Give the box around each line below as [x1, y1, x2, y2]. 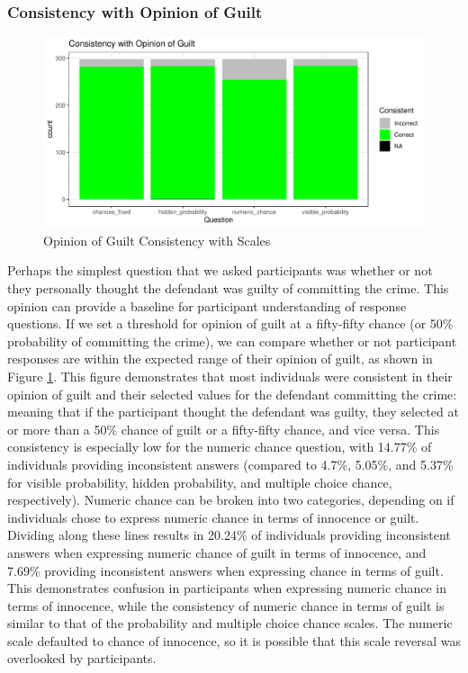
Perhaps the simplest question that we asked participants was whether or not [7, 261, 433, 280]
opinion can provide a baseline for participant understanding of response [7, 296, 407, 315]
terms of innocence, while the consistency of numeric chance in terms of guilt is [7, 596, 445, 615]
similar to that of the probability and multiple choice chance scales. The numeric [7, 614, 453, 633]
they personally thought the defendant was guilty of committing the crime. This [7, 279, 449, 297]
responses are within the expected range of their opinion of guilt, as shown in [7, 349, 433, 368]
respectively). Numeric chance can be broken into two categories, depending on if [7, 490, 454, 509]
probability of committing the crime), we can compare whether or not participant [7, 331, 457, 350]
